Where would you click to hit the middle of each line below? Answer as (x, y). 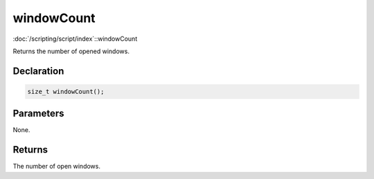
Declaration (38, 71)
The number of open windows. (56, 167)
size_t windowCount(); (66, 91)
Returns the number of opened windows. (71, 51)
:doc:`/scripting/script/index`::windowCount (75, 39)
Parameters (38, 114)
